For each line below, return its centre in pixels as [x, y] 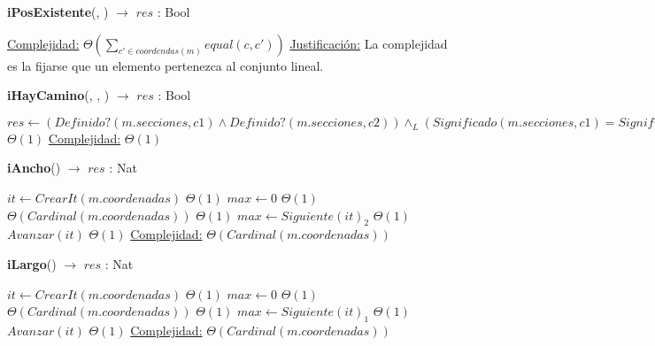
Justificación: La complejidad [369, 43]
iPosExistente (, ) [58, 12]
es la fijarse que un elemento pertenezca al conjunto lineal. [166, 65]
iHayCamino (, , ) [58, 95]
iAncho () [34, 168]
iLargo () [32, 263]
